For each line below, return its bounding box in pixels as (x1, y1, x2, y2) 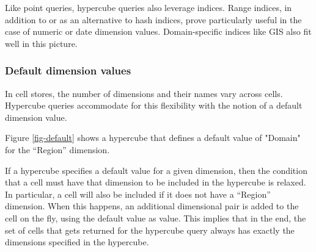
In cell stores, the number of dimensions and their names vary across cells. (5, 87, 283, 99)
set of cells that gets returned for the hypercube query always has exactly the (5, 223, 295, 236)
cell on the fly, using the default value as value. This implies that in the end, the (5, 211, 306, 224)
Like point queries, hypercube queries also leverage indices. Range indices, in (5, 1, 292, 13)
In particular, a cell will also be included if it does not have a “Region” (5, 187, 271, 200)
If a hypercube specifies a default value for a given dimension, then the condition (5, 164, 307, 176)
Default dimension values (5, 63, 131, 78)
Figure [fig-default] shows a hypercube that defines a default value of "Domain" (5, 131, 301, 144)
